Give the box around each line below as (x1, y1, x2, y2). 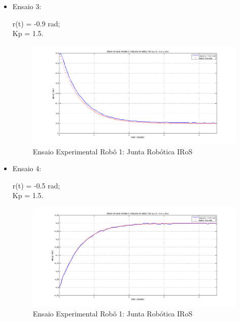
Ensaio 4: (12, 163, 42, 174)
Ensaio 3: (12, 1, 42, 11)
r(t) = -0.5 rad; (12, 180, 60, 190)
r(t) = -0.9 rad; (12, 18, 60, 28)
